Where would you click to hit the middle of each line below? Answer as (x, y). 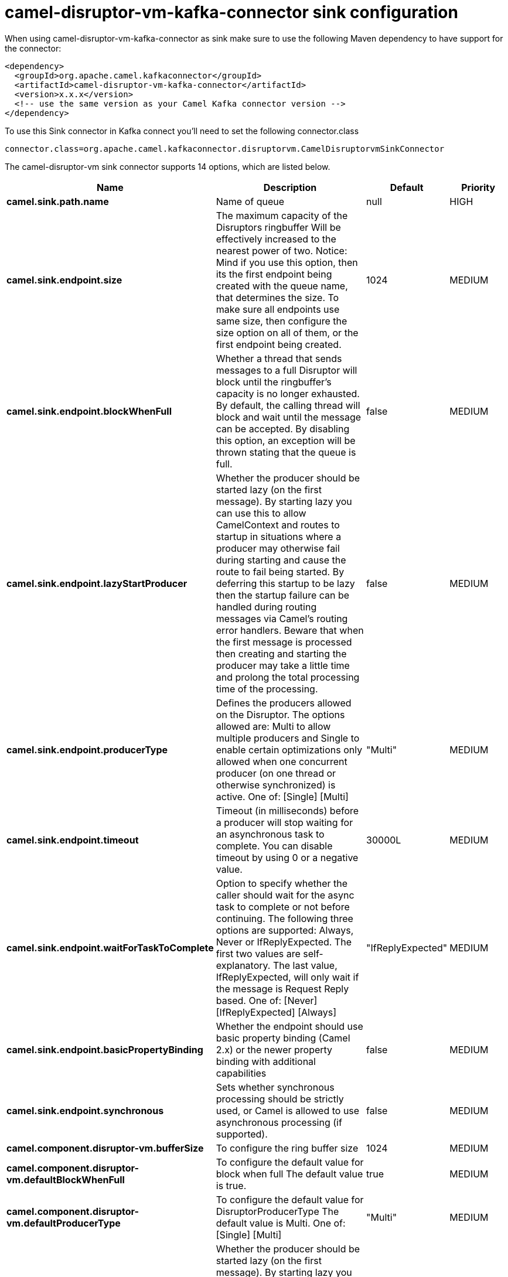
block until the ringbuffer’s (274, 382)
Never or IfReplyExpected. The (284, 942)
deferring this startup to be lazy (285, 583)
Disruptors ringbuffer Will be (278, 227)
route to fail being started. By (280, 571)
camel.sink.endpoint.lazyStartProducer (97, 583)
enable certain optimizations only (289, 750)
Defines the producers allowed (284, 703)
